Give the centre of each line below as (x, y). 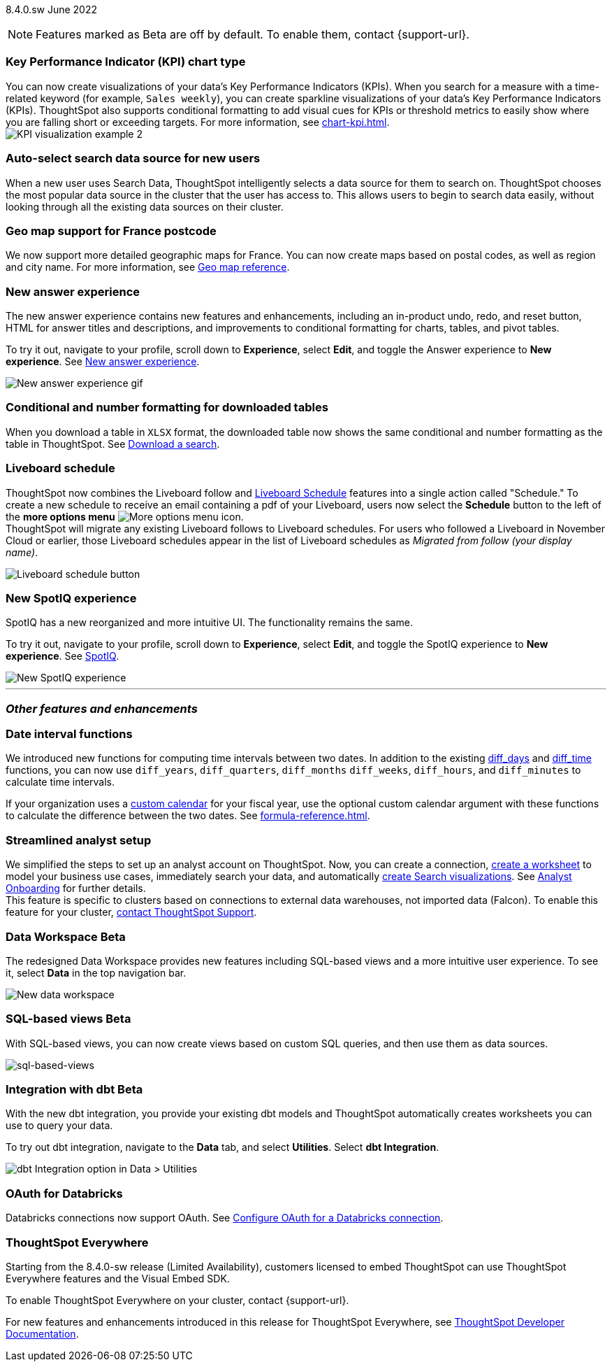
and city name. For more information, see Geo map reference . (148, 267)
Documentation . (42, 1333)
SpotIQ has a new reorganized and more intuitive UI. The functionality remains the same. (209, 623)
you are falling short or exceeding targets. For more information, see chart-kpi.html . (198, 122)
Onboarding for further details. (76, 888)
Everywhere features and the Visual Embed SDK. (118, 1278)
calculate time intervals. (60, 782)
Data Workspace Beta (66, 936)
